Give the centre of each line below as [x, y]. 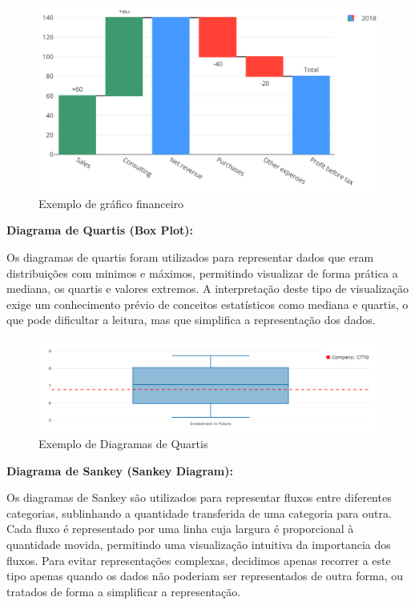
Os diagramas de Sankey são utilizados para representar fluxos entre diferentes [199, 497]
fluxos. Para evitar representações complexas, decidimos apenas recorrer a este [199, 560]
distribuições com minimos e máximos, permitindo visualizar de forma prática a [202, 272]
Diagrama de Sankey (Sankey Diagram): [120, 470]
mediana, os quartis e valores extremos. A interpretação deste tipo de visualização [207, 288]
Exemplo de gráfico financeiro [111, 203]
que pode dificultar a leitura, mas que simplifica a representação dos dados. [191, 320]
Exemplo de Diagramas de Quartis [123, 443]
